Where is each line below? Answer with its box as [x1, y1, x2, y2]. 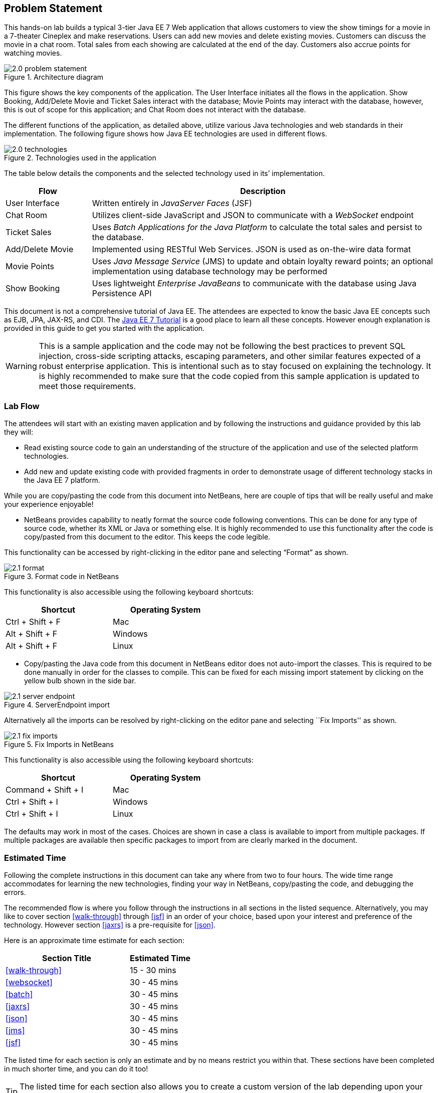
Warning [6, 361, 37, 372]
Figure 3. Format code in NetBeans [4, 572, 119, 581]
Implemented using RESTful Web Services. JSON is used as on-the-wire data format [92, 244, 411, 255]
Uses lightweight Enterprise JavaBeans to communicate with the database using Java [92, 278, 416, 289]
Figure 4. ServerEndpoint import [4, 700, 110, 709]
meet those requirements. [39, 381, 136, 392]
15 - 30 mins [130, 965, 176, 975]
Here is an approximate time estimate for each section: [4, 936, 184, 945]
